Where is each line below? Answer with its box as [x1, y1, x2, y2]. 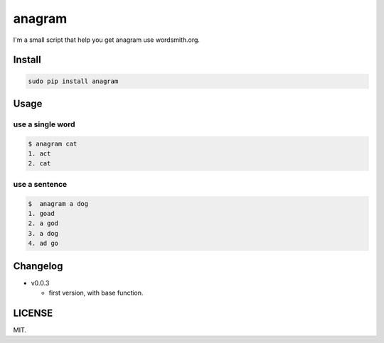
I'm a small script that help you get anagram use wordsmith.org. [13, 36, 201, 44]
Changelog [13, 260, 63, 272]
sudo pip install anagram [28, 77, 119, 85]
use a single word [13, 119, 75, 129]
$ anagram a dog [28, 200, 89, 207]
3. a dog [28, 229, 59, 237]
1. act [28, 150, 51, 158]
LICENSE [13, 307, 53, 319]
